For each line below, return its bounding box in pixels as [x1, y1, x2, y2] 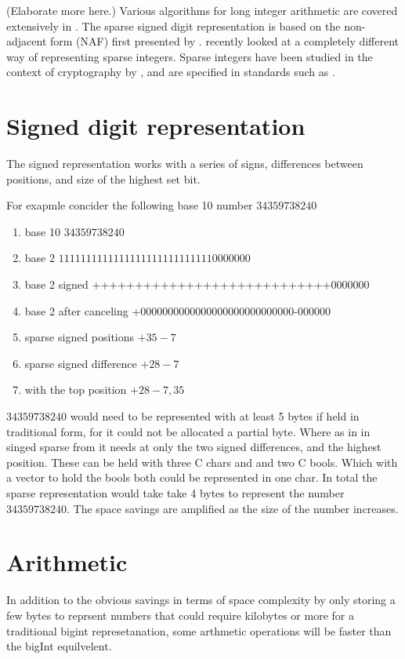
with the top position [24, 381, 127, 398]
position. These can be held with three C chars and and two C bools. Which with [6, 453, 398, 470]
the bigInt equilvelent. [6, 638, 112, 654]
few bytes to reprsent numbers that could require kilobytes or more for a [6, 606, 354, 623]
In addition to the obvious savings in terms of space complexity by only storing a [6, 592, 396, 608]
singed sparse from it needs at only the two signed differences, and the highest [6, 439, 381, 455]
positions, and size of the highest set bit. [6, 170, 201, 187]
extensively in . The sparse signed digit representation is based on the [6, 17, 341, 34]
